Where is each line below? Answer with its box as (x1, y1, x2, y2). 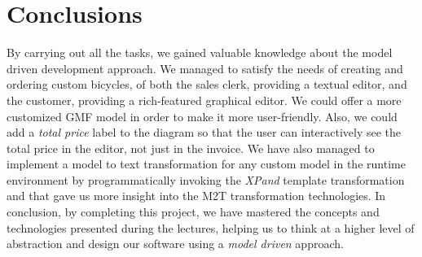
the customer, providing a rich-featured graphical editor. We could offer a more (7, 91, 402, 108)
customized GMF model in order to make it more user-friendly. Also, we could (7, 107, 398, 124)
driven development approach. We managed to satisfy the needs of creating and (7, 59, 403, 76)
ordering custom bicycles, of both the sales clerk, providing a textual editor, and (7, 76, 407, 93)
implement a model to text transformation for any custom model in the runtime (7, 155, 406, 172)
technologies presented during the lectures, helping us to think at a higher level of (7, 219, 415, 236)
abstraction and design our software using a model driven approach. (7, 235, 344, 252)
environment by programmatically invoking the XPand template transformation (7, 171, 405, 188)
